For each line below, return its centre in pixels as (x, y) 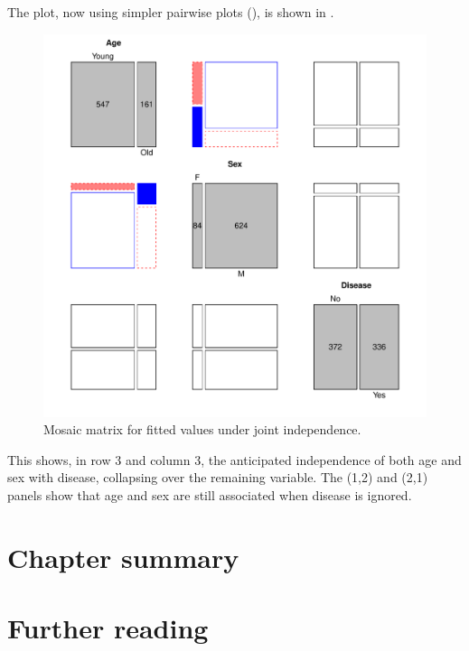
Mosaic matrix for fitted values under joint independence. (202, 429)
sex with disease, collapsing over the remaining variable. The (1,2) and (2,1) (218, 477)
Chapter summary (123, 557)
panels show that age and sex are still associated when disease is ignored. (210, 494)
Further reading (108, 628)
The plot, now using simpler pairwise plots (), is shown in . (171, 12)
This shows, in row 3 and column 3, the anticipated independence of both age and (234, 459)
